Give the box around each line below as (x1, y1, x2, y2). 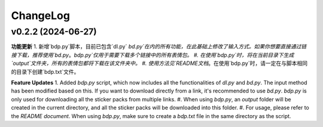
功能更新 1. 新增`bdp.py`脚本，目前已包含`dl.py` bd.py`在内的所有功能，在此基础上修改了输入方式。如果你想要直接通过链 (11, 43, 307, 50)
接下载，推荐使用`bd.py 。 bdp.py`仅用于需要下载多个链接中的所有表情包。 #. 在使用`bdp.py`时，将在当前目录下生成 (11, 51, 294, 58)
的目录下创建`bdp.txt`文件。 (11, 68, 80, 75)
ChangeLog (11, 9, 70, 22)
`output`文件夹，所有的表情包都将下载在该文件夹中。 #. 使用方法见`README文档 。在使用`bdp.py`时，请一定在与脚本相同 (11, 60, 308, 67)
